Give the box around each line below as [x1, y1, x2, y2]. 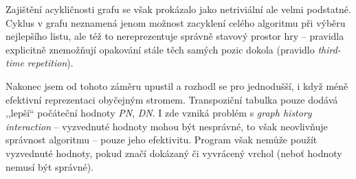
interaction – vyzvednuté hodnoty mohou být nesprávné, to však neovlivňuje [5, 119, 328, 133]
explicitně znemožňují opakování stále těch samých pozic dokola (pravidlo [5, 42, 315, 56]
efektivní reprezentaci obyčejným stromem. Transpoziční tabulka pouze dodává [5, 92, 338, 106]
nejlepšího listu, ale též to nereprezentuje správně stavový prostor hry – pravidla [5, 29, 344, 43]
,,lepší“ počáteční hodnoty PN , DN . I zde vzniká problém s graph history [5, 106, 312, 120]
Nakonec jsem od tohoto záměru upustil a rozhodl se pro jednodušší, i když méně [5, 78, 348, 93]
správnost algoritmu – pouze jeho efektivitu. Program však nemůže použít [5, 132, 318, 147]
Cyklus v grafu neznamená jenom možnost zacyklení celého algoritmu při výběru [5, 15, 346, 29]
